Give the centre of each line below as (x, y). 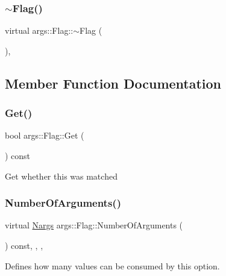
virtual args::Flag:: (39, 30)
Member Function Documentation (113, 83)
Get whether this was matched (61, 176)
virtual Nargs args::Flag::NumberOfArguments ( (94, 225)
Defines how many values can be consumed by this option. (112, 265)
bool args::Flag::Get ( (45, 135)
